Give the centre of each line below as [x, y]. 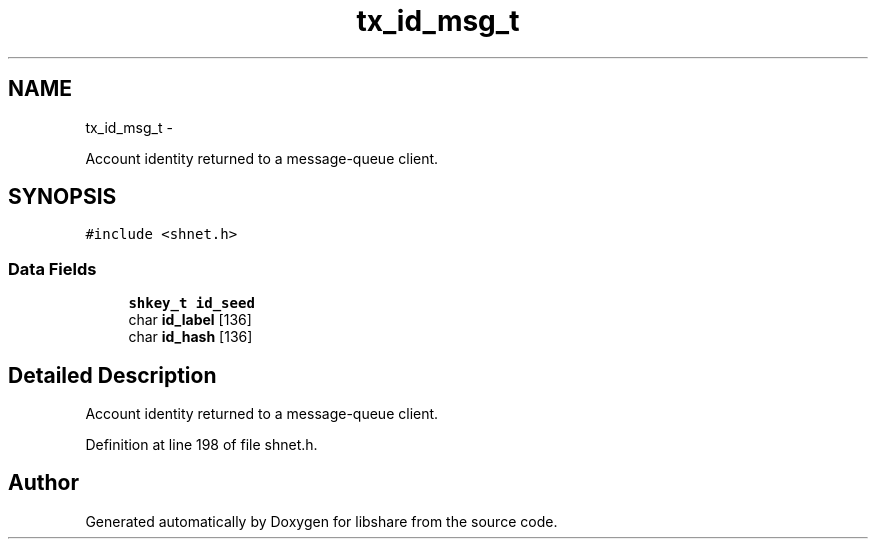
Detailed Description [112, 375]
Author [43, 483]
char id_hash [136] [190, 337]
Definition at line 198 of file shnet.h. [201, 445]
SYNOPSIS [62, 197]
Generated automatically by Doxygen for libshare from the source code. [321, 521]
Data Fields [52, 268]
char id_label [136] [190, 320]
